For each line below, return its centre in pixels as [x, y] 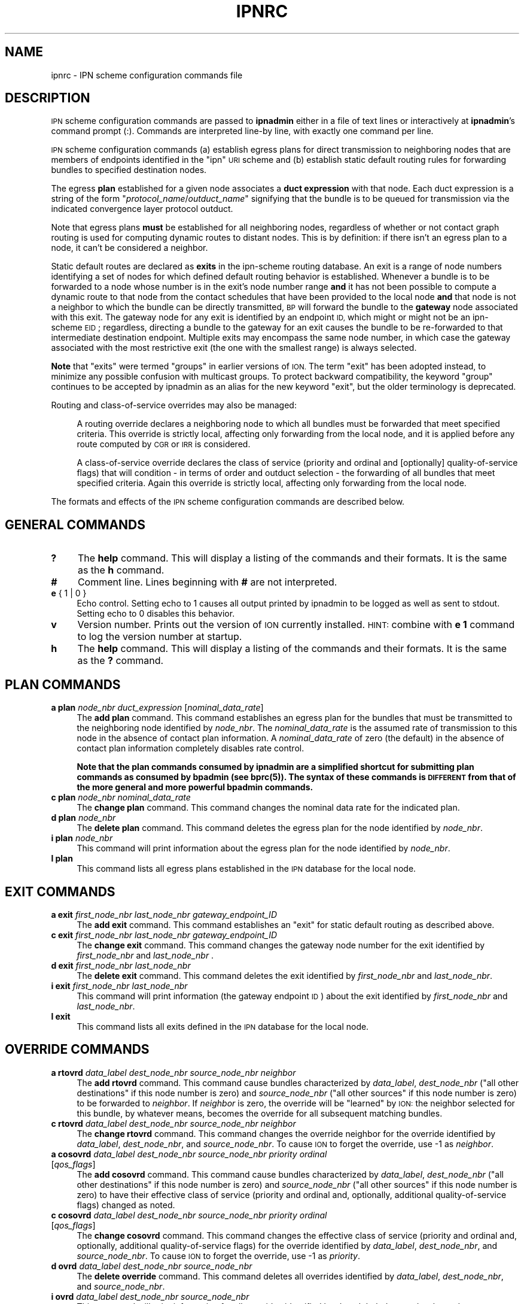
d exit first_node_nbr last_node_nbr [121, 965]
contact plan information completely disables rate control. [191, 748]
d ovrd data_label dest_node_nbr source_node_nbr [152, 1266]
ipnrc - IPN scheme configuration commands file [147, 75]
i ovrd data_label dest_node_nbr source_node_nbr [150, 1296]
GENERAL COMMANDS [75, 524]
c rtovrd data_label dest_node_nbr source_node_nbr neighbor [173, 1123]
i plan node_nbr [82, 838]
